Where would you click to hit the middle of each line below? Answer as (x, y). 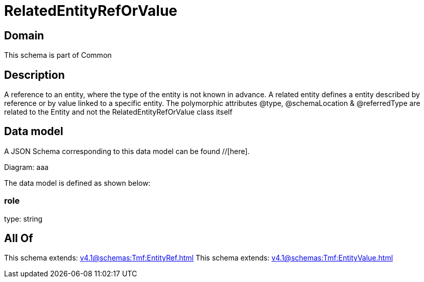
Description (34, 75)
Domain (24, 35)
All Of (19, 238)
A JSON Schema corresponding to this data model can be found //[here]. (127, 151)
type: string (23, 219)
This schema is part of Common (58, 55)
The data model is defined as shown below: (77, 183)
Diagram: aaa (26, 167)
